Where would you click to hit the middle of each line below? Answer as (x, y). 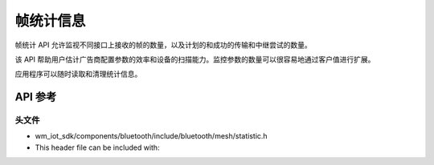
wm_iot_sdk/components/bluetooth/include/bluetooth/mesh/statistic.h (151, 136)
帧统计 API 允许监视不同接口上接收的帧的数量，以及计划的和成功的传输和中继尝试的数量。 (164, 45)
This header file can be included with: (97, 147)
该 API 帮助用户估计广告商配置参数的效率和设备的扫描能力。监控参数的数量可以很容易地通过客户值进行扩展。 (195, 59)
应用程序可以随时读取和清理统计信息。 (78, 74)
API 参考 (36, 97)
